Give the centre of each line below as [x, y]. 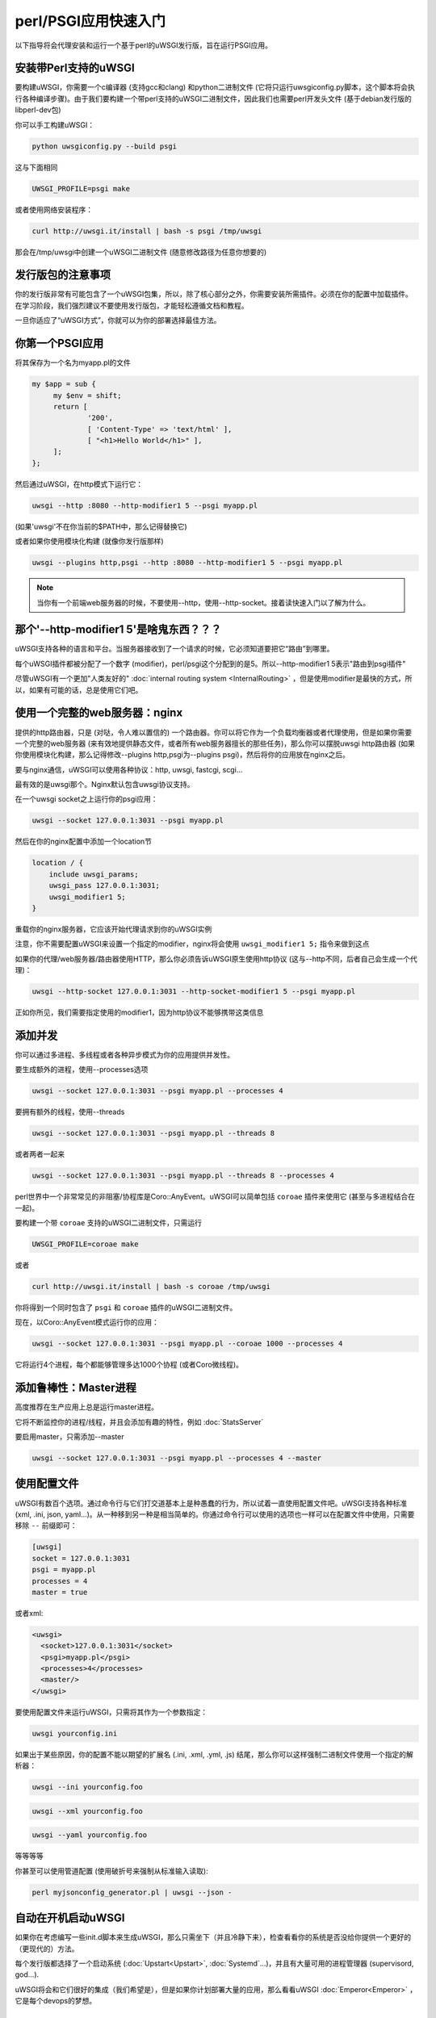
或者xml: [29, 1613]
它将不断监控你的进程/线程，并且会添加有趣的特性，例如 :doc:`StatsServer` [139, 1421]
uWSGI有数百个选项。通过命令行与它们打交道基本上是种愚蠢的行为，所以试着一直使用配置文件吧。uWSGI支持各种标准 [211, 1503]
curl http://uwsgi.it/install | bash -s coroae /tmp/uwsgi [151, 1287]
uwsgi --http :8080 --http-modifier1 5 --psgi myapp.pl [145, 505]
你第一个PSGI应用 [59, 343]
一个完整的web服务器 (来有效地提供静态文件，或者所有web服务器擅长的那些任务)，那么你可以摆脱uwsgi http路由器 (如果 [215, 743]
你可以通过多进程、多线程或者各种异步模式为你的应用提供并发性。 [124, 1055]
